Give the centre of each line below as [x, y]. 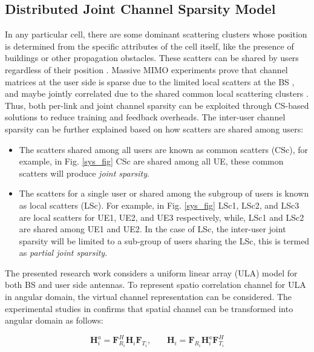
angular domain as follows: [54, 320]
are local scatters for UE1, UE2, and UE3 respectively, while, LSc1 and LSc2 [162, 217]
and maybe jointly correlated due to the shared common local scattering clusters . [157, 93]
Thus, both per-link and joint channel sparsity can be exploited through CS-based [157, 105]
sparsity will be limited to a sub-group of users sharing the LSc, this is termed [164, 240]
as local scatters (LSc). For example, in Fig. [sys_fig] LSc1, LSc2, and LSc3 [159, 205]
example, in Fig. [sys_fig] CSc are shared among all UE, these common [151, 161]
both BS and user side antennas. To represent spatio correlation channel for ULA [155, 285]
